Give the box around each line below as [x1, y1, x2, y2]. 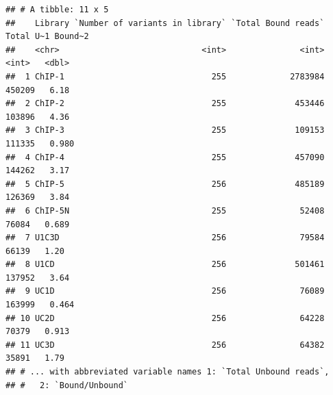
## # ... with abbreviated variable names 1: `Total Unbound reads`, [5, 367, 330, 377]
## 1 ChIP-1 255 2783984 [5, 71, 325, 81]
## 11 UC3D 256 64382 [5, 340, 325, 350]
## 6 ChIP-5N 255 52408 [5, 205, 325, 216]
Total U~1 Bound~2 [5, 31, 89, 42]
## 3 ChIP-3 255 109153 [5, 125, 325, 136]
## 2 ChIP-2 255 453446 [5, 99, 325, 109]
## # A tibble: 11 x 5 [5, 5, 109, 14]
